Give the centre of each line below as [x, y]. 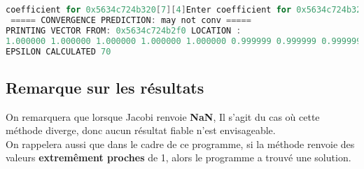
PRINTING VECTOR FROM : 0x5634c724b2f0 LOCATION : [124, 30]
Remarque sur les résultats [105, 87]
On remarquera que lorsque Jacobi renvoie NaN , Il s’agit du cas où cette [163, 116]
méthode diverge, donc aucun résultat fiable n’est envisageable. [141, 130]
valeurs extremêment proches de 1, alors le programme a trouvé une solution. [178, 157]
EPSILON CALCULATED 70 [58, 51]
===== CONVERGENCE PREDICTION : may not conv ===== [131, 20]
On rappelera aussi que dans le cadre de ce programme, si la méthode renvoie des [180, 144]
